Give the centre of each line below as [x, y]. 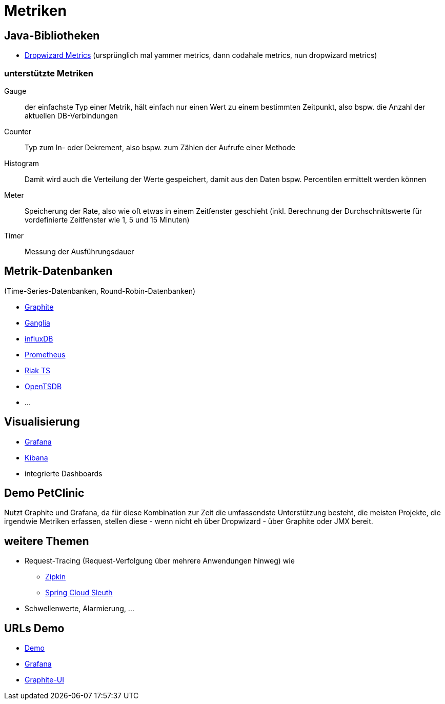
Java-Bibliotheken [52, 35]
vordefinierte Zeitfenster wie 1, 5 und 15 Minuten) [107, 219]
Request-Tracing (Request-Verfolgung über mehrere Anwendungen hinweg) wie [160, 561]
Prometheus [45, 354]
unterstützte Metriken [49, 73]
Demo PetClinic [44, 493]
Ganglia [37, 323]
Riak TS [37, 370]
